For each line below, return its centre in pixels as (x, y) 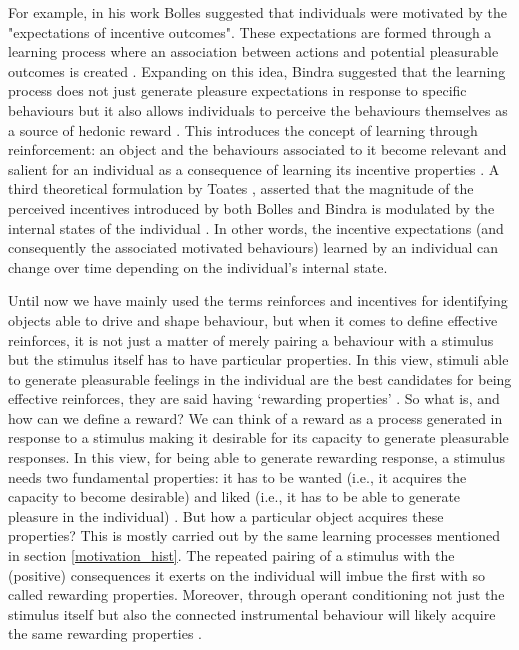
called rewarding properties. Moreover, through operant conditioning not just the (256, 594)
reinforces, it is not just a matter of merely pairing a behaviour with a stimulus (251, 339)
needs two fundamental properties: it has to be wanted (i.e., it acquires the (237, 476)
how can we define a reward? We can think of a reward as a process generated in (255, 417)
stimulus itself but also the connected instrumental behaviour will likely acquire (252, 613)
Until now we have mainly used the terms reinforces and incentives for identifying (258, 300)
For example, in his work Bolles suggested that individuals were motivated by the (258, 12)
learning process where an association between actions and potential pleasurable (253, 51)
